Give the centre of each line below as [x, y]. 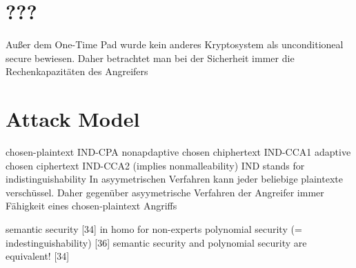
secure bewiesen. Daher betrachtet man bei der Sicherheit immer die [150, 58]
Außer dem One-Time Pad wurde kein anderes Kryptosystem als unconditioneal [175, 44]
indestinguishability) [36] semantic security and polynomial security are [156, 242]
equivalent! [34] [38, 256]
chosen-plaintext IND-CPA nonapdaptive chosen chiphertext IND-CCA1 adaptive [178, 152]
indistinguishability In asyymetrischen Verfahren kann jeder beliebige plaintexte [174, 179]
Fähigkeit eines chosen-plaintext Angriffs [91, 206]
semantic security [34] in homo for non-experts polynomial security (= [154, 229]
